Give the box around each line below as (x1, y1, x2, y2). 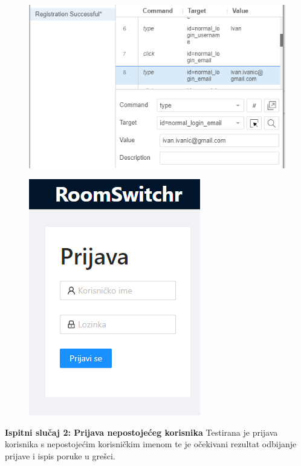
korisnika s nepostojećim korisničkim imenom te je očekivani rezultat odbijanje (5, 438, 297, 450)
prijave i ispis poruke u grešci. (5, 449, 115, 462)
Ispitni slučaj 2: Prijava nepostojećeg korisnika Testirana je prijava (5, 425, 278, 438)
